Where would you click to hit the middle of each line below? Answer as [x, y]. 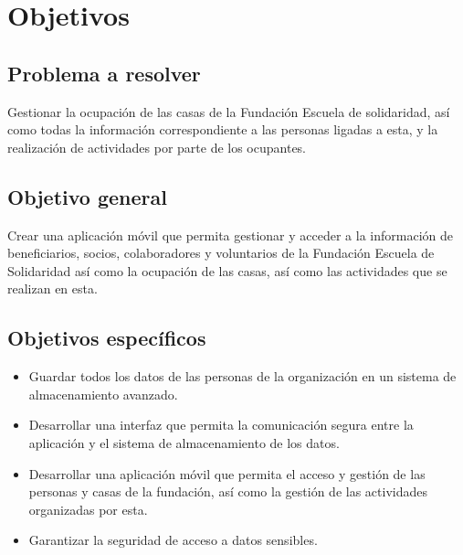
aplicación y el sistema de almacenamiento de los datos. [184, 442]
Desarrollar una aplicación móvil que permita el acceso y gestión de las [227, 473]
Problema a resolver [104, 73]
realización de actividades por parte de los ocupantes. [157, 147]
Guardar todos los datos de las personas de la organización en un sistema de [242, 376]
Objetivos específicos [107, 338]
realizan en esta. [53, 288]
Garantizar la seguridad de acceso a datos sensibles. [173, 540]
